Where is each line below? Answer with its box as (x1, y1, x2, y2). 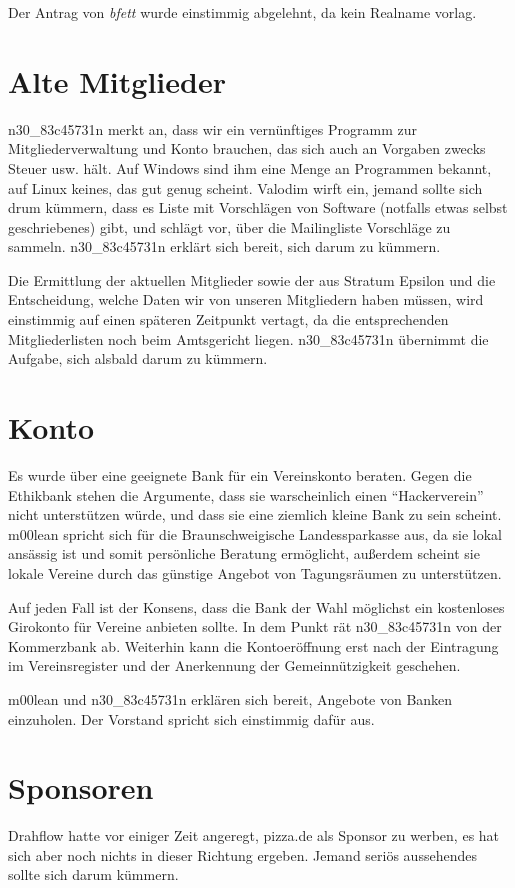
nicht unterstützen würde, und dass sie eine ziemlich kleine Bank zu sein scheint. (8, 504, 502, 525)
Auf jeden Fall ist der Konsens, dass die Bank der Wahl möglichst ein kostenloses (8, 596, 505, 617)
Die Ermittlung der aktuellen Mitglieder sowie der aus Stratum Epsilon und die (8, 269, 496, 290)
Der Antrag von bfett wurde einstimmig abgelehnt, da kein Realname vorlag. (8, 2, 477, 22)
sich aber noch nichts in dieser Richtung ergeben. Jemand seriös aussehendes (8, 844, 477, 865)
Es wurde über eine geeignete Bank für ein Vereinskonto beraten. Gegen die (8, 464, 472, 485)
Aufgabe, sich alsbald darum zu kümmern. (8, 348, 268, 369)
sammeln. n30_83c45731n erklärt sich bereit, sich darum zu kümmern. (8, 236, 441, 257)
